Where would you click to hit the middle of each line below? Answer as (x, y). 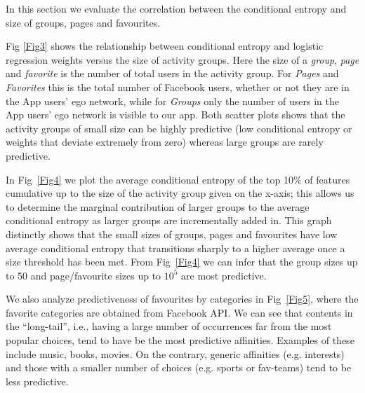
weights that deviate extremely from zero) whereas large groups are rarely (165, 142)
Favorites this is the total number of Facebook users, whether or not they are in (178, 87)
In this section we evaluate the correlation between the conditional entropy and (176, 8)
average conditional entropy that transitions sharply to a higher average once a (175, 248)
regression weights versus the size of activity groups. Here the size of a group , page (182, 59)
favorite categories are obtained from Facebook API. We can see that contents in (179, 312)
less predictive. (37, 381)
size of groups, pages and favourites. (83, 22)
